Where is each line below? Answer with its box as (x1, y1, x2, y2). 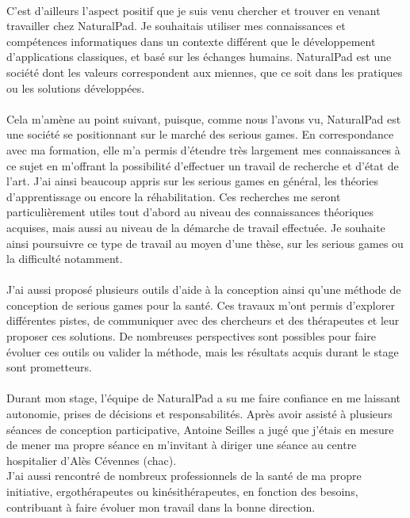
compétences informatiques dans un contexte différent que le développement (6, 32, 376, 49)
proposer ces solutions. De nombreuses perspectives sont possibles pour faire (6, 328, 377, 345)
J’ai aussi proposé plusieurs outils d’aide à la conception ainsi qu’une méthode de (6, 281, 401, 298)
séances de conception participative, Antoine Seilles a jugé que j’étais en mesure (6, 421, 394, 437)
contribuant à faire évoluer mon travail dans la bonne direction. (6, 498, 316, 515)
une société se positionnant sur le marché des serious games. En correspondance (6, 126, 394, 143)
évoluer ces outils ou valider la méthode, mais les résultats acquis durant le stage (6, 343, 399, 360)
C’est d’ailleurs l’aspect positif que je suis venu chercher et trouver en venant (6, 2, 381, 18)
